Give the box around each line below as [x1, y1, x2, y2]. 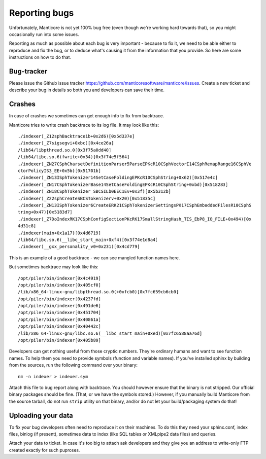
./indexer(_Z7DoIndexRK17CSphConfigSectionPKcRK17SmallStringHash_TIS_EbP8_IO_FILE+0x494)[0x [18, 216, 252, 222]
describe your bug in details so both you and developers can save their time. [9, 87, 165, 93]
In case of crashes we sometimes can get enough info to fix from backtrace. [9, 113, 165, 119]
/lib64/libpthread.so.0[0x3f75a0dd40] [18, 147, 112, 153]
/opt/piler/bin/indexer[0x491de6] [18, 303, 101, 309]
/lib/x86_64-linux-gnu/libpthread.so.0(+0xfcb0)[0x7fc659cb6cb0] [18, 289, 179, 295]
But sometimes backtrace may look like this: [9, 264, 99, 270]
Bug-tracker [9, 67, 48, 75]
